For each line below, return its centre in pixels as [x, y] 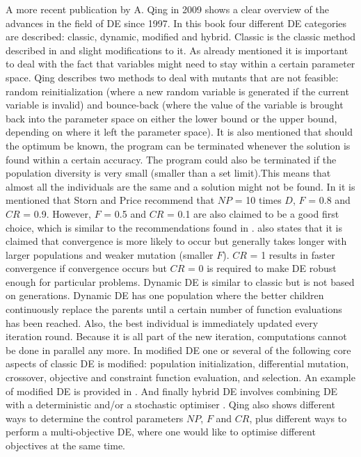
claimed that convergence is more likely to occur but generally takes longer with [176, 241]
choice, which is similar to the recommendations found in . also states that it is [174, 227]
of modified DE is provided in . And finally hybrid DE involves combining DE [172, 391]
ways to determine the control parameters [95, 418]
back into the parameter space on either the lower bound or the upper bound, [171, 118]
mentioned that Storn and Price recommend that [110, 200]
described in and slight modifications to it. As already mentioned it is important [177, 50]
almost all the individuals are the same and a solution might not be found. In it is [180, 186]
